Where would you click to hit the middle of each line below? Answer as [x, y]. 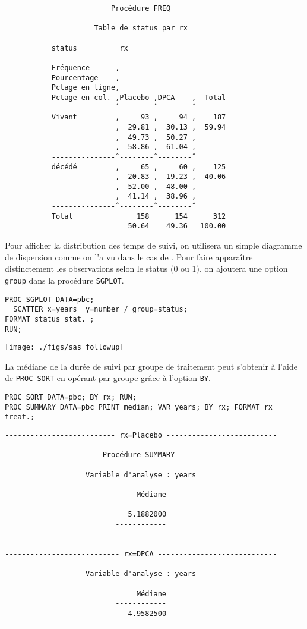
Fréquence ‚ [86, 67]
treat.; [20, 417]
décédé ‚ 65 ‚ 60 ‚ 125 [139, 167]
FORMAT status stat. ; [50, 319]
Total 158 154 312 [139, 216]
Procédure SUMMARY [139, 455]
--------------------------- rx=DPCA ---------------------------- [141, 554]
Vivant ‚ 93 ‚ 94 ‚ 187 [139, 117]
